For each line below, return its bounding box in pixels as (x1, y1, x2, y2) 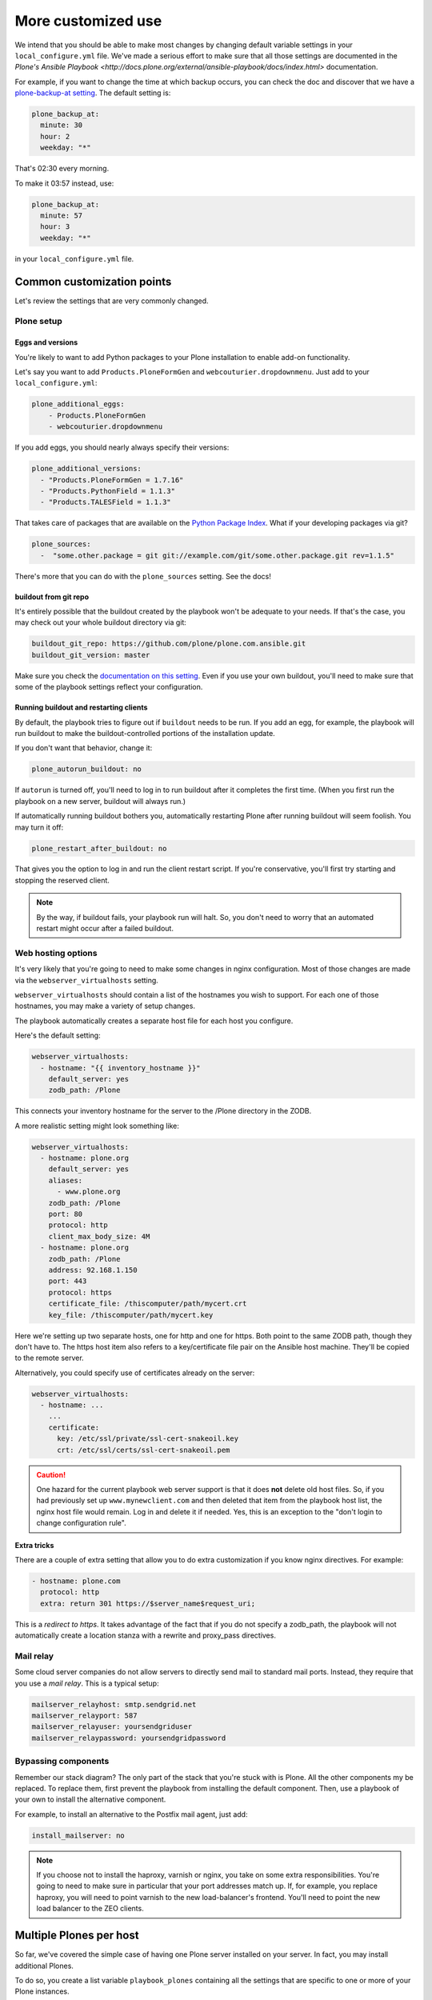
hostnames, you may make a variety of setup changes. (14, 1001, 196, 1011)
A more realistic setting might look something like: (14, 1121, 180, 1130)
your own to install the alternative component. (14, 1794, 166, 1804)
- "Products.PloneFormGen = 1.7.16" (40, 475, 184, 484)
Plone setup (14, 316, 63, 327)
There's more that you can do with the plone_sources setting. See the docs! (14, 571, 271, 581)
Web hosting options (14, 947, 98, 958)
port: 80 (48, 1210, 83, 1218)
